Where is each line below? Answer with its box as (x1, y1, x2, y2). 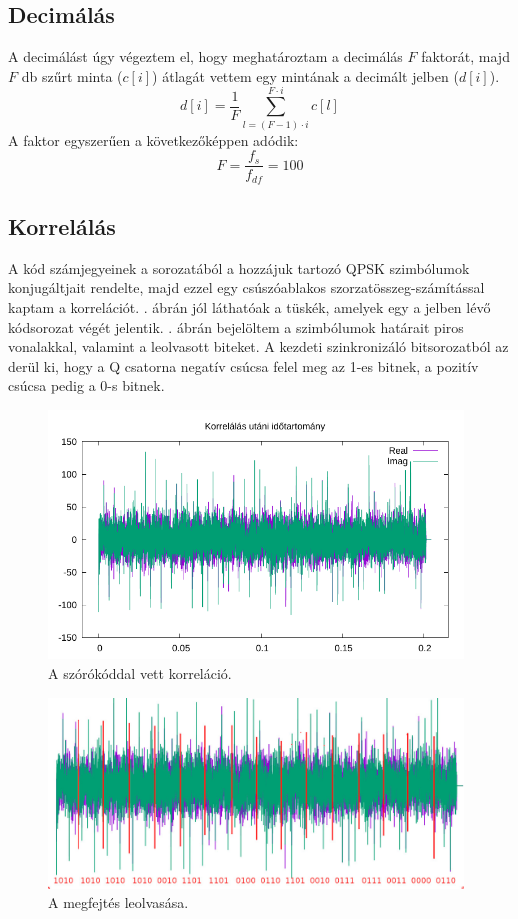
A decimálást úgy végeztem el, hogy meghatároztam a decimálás (8, 46, 403, 67)
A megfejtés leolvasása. (48, 892, 189, 913)
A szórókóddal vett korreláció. (48, 662, 232, 683)
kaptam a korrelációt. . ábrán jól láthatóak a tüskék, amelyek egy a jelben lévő (8, 297, 491, 318)
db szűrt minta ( (21, 65, 123, 86)
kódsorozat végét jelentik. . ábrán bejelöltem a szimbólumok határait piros (8, 316, 464, 337)
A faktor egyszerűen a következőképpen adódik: (8, 129, 299, 150)
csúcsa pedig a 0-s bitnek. (8, 375, 165, 396)
